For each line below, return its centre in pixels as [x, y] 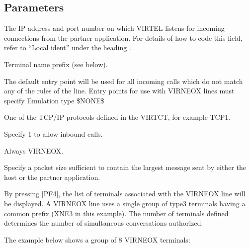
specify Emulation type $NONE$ [54, 100]
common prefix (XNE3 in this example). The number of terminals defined [116, 213]
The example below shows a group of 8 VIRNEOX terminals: [97, 239]
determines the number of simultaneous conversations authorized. [104, 223]
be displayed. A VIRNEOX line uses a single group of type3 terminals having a [125, 203]
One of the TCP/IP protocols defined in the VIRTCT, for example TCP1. [117, 117]
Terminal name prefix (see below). [56, 64]
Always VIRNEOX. [34, 150]
